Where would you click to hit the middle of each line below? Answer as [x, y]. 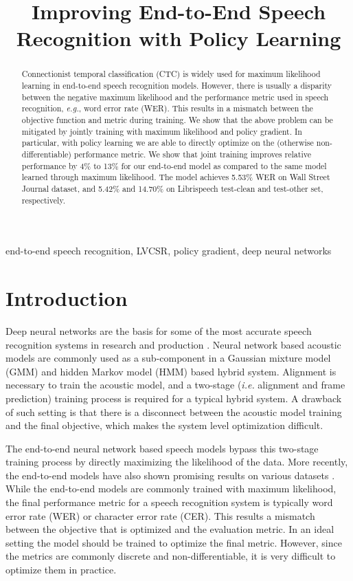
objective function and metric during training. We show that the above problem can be [177, 119]
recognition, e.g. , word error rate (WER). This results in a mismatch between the [167, 108]
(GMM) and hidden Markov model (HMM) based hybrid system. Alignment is [171, 371]
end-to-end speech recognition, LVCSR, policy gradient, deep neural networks [169, 251]
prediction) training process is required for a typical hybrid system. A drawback [174, 398]
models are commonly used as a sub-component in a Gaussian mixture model [168, 358]
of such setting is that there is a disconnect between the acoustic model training [174, 412]
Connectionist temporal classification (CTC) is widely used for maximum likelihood [171, 74]
